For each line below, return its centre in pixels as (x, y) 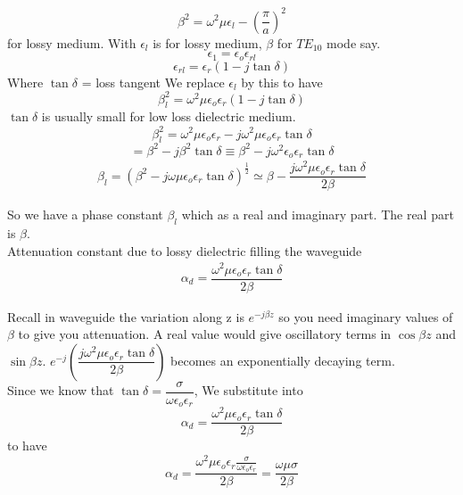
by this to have (282, 82)
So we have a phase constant (85, 214)
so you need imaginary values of (366, 316)
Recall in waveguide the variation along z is (126, 316)
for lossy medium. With (72, 42)
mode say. (354, 42)
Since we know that (61, 390)
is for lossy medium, (207, 42)
